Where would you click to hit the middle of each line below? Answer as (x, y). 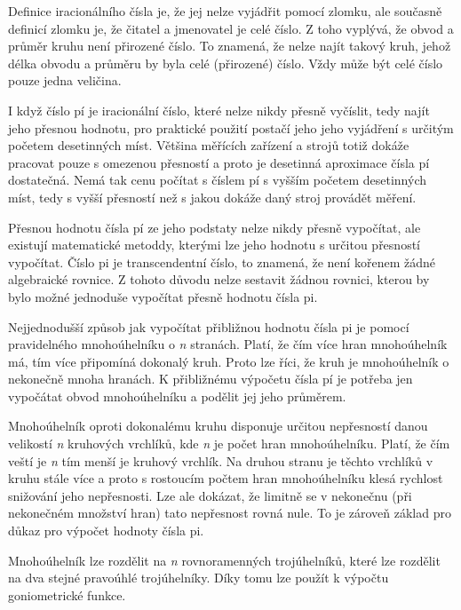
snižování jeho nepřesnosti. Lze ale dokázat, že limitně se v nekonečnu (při (210, 495)
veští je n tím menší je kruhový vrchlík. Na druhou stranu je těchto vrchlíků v (221, 460)
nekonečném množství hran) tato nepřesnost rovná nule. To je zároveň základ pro (230, 513)
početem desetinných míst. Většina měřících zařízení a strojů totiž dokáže (209, 145)
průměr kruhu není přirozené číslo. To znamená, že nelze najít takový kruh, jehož (230, 46)
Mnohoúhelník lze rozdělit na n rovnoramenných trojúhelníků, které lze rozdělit (224, 560)
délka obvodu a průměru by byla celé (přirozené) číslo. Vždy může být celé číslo (226, 63)
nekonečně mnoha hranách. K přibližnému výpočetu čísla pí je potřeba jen (211, 379)
